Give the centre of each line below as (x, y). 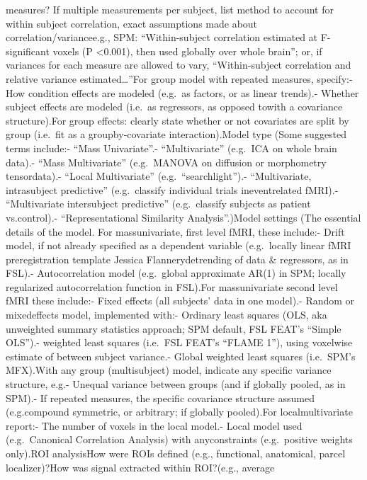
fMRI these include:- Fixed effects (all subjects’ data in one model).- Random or (180, 301)
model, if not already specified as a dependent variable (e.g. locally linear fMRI (179, 245)
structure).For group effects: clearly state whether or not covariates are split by (177, 120)
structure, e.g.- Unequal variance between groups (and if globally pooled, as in (176, 384)
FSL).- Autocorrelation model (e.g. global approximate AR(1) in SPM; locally (176, 273)
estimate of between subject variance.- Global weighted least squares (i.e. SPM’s (181, 356)
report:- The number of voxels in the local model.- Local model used (154, 425)
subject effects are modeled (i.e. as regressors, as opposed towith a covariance (174, 107)
